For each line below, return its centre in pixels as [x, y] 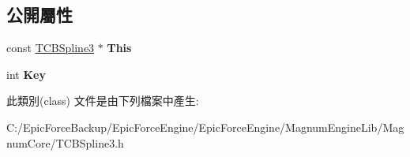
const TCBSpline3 [51, 48]
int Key [26, 74]
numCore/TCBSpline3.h [65, 142]
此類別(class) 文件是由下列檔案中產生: [103, 101]
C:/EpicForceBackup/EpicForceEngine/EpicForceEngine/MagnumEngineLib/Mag [205, 127]
